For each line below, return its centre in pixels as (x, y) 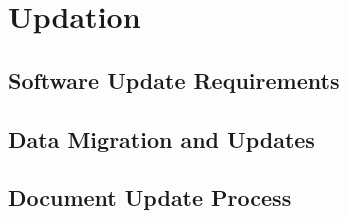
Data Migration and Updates (161, 138)
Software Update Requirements (174, 79)
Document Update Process (150, 197)
